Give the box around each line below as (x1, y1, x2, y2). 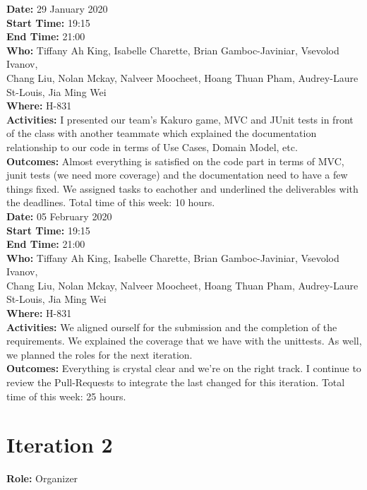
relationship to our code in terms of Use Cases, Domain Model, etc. (6, 139, 298, 154)
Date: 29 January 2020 (6, 1, 108, 16)
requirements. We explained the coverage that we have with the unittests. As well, (6, 333, 362, 348)
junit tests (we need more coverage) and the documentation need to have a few (6, 167, 348, 182)
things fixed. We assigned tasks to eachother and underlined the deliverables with (6, 181, 359, 196)
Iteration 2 (6, 430, 113, 459)
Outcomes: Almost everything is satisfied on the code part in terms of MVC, (6, 153, 344, 168)
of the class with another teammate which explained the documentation (6, 126, 317, 141)
